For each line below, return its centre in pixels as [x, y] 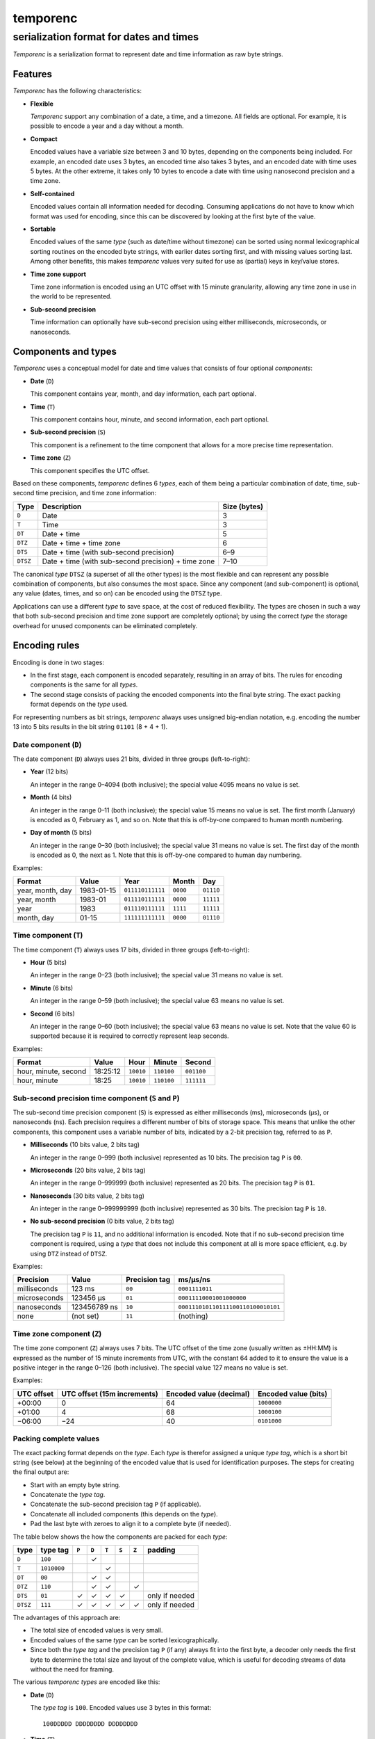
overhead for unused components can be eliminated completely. [105, 625]
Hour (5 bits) [49, 963]
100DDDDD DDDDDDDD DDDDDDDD [90, 1724]
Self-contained [52, 193]
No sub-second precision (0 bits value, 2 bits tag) [102, 1221]
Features [32, 74]
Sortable [43, 229]
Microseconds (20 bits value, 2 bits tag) [88, 1170]
